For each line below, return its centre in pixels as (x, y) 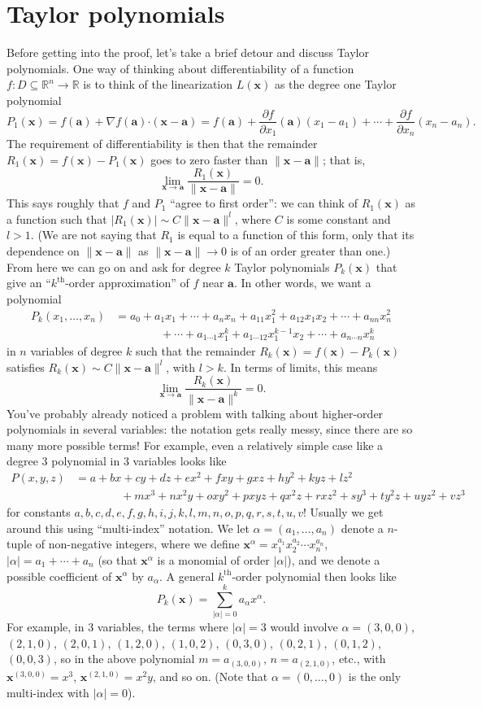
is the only (375, 676)
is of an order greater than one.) (310, 251)
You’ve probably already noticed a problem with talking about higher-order (195, 413)
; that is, (344, 159)
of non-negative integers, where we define (137, 544)
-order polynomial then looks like (314, 576)
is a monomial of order (213, 559)
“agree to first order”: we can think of (264, 203)
